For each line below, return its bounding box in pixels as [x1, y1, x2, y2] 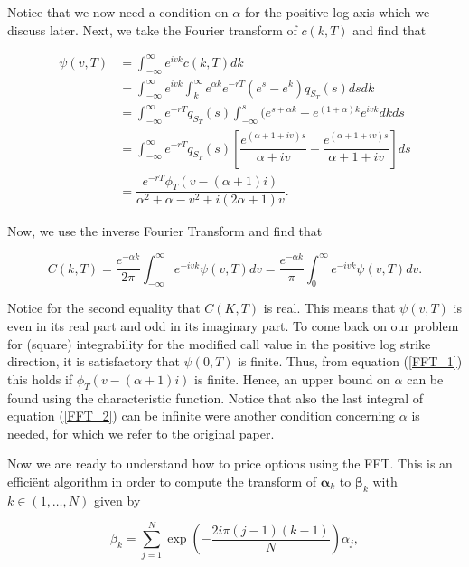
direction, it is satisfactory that [7, 352, 180, 371]
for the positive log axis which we [244, 3, 430, 21]
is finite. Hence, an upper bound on [194, 369, 390, 388]
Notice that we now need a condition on [7, 3, 229, 21]
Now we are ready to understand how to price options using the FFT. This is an [7, 454, 453, 473]
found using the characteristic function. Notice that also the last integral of [7, 388, 424, 407]
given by [93, 490, 141, 509]
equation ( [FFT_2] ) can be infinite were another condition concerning [7, 406, 396, 425]
